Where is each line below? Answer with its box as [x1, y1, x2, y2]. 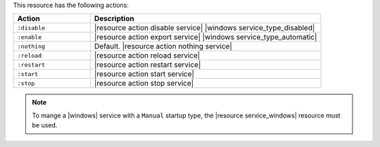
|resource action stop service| [94, 78, 194, 88]
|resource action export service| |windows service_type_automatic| [94, 32, 317, 42]
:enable [17, 33, 42, 41]
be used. [32, 121, 58, 129]
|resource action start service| [94, 69, 195, 79]
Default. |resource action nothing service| [94, 41, 232, 51]
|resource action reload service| [94, 51, 201, 60]
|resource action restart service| [94, 60, 201, 70]
